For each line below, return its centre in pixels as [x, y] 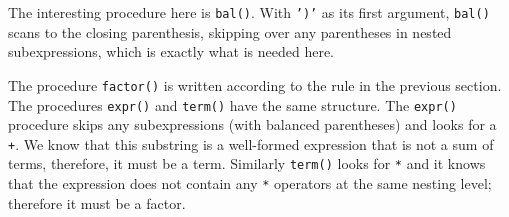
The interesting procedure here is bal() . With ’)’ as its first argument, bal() [249, 12]
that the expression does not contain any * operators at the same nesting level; [250, 183]
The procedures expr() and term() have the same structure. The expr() [232, 104]
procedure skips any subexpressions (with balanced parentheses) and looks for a [252, 124]
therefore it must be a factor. [97, 202]
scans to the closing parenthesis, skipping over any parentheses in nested [230, 31]
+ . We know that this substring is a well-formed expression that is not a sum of [251, 143]
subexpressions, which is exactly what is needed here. [171, 51]
